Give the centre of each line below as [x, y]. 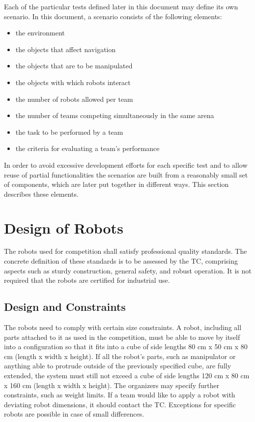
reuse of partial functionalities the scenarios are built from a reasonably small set [126, 174]
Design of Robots [64, 227]
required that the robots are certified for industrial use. [87, 280]
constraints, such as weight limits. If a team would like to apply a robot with [120, 395]
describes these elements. [41, 194]
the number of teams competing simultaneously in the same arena [115, 115]
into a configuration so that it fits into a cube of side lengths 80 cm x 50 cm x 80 [126, 347]
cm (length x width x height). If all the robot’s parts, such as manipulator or [120, 356]
